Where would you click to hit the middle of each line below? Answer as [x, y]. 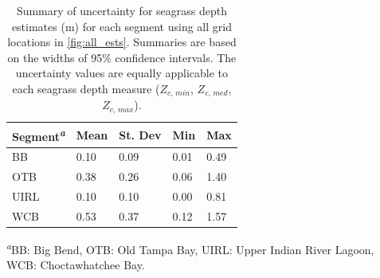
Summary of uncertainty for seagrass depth [121, 10]
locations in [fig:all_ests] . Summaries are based [122, 42]
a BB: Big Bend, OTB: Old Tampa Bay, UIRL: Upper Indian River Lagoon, [190, 248]
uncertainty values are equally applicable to [122, 73]
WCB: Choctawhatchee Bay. [76, 265]
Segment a [39, 135]
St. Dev [140, 134]
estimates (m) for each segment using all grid [121, 26]
